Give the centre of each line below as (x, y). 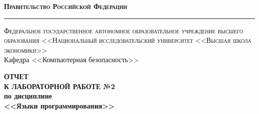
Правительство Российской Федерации (66, 6)
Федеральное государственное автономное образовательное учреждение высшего (124, 30)
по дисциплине (28, 96)
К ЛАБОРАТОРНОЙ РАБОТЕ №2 (60, 86)
